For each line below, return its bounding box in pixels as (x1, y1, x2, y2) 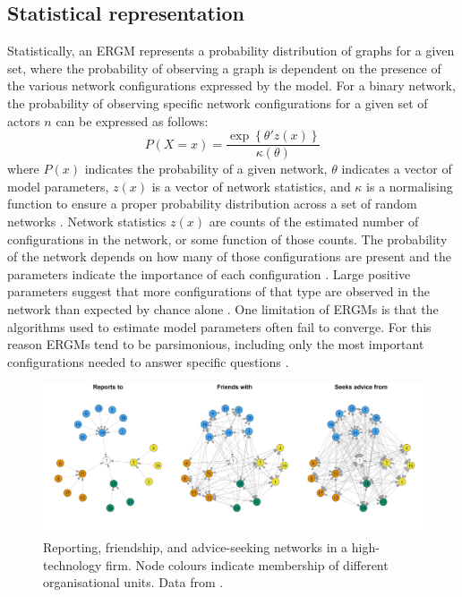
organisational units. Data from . (43, 573, 224, 592)
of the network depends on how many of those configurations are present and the (7, 247, 451, 266)
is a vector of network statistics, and (151, 176, 351, 195)
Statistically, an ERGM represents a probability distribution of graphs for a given (7, 41, 455, 60)
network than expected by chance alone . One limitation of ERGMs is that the (7, 299, 439, 318)
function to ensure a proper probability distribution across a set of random (7, 194, 417, 213)
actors (7, 111, 40, 130)
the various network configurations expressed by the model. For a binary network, (7, 76, 456, 95)
